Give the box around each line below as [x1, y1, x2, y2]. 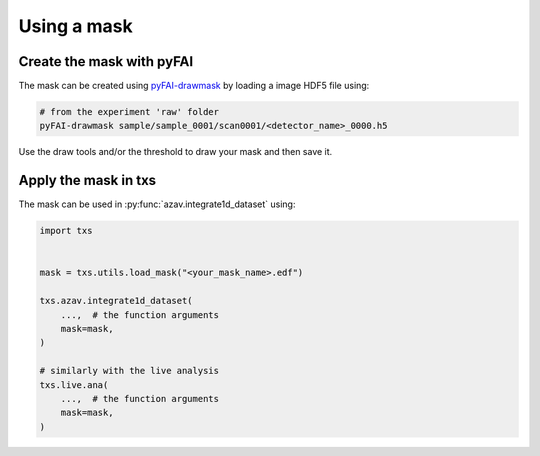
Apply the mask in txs [18, 172, 157, 189]
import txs [39, 225, 93, 237]
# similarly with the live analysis [39, 365, 220, 377]
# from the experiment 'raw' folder [39, 106, 220, 118]
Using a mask [18, 15, 134, 37]
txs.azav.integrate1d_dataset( [39, 295, 194, 307]
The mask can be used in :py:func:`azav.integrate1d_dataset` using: [18, 198, 296, 210]
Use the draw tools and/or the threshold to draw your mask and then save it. [18, 146, 333, 158]
